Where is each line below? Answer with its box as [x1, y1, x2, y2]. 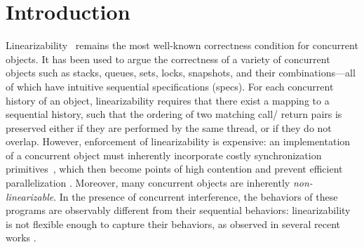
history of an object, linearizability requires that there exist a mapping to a [6, 93, 330, 107]
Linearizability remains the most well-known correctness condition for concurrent [6, 38, 358, 53]
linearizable [6, 189, 54, 203]
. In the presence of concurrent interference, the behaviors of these [53, 189, 338, 203]
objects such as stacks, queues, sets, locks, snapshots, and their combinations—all [6, 65, 356, 80]
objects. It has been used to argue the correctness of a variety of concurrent [6, 51, 330, 66]
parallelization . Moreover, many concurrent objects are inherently [6, 175, 290, 190]
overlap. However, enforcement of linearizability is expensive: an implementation [6, 134, 351, 149]
